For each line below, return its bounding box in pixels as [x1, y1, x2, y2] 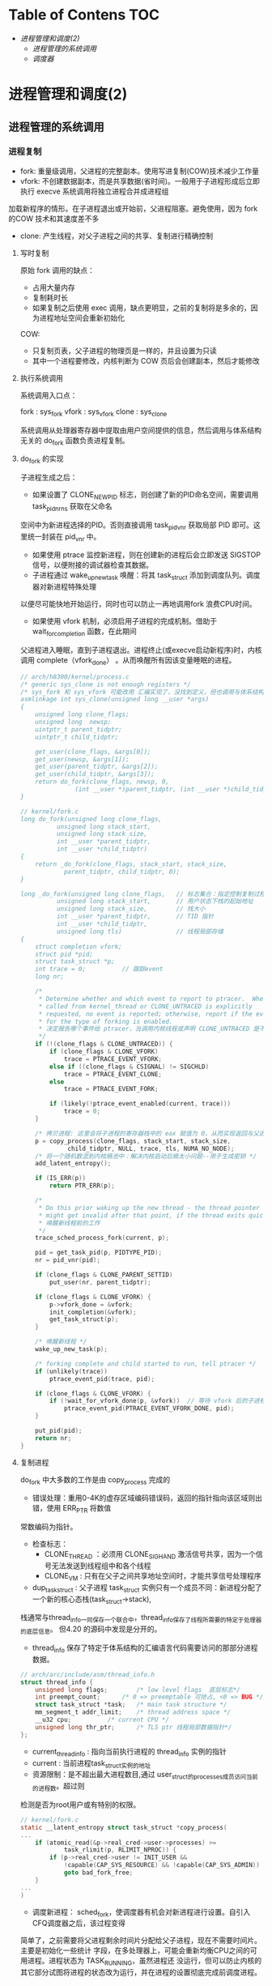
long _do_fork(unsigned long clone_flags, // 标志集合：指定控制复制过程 [19, 889, 266, 898]
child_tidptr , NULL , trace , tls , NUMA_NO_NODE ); [67, 1144, 235, 1153]
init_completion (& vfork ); [49, 1308, 137, 1316]
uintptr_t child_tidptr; [35, 733, 119, 741]
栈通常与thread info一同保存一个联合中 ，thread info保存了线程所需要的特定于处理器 [19, 1613, 262, 1625]
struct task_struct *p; [35, 957, 115, 965]
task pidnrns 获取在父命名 [32, 501, 113, 513]
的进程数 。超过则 [32, 1781, 85, 1792]
